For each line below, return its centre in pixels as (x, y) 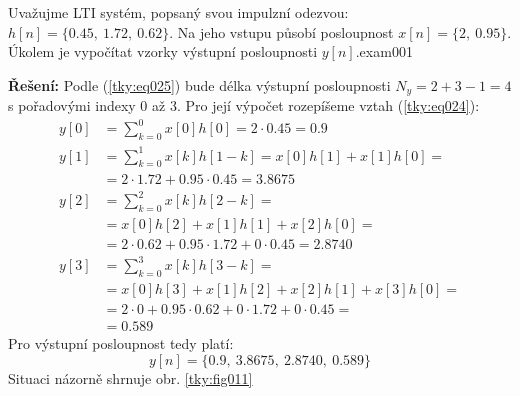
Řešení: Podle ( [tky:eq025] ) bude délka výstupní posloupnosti (199, 84)
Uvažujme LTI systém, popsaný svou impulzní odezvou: (178, 12)
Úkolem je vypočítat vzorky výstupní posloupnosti (163, 51)
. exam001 (384, 51)
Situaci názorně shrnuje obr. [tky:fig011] (130, 377)
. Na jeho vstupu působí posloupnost (281, 31)
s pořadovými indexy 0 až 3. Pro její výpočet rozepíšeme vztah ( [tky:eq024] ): (244, 105)
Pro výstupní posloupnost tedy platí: (121, 343)
